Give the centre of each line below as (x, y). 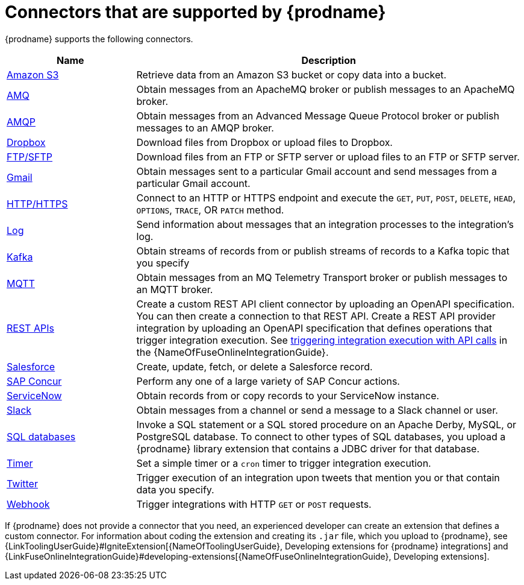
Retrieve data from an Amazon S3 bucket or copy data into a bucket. (292, 74)
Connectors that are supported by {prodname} (195, 12)
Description (329, 60)
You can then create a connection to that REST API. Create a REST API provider (316, 316)
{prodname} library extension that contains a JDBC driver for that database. (308, 448)
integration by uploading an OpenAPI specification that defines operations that (314, 328)
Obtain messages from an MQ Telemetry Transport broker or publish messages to (322, 277)
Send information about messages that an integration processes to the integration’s (325, 224)
